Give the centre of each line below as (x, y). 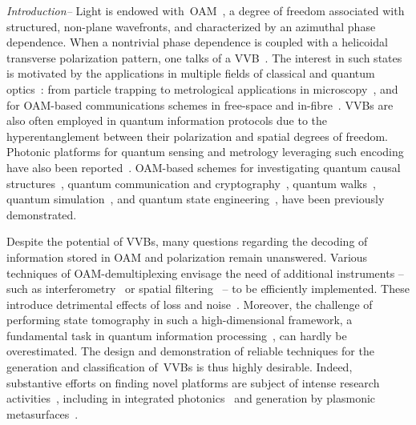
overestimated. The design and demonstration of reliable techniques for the (190, 351)
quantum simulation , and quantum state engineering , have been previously (196, 199)
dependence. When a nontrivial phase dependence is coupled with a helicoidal (197, 42)
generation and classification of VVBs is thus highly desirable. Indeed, (180, 367)
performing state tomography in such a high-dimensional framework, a (180, 320)
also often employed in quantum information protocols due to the (167, 120)
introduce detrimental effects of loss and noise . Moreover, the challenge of (190, 304)
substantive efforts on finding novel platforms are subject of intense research (193, 382)
